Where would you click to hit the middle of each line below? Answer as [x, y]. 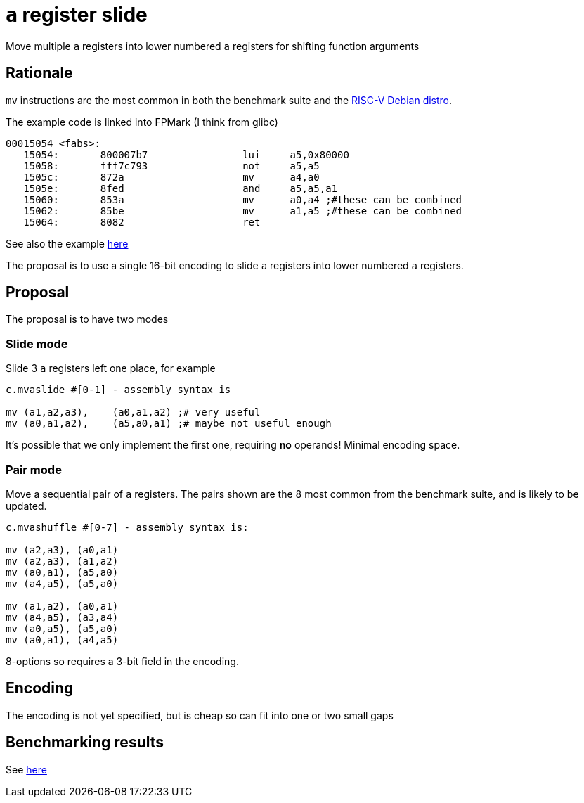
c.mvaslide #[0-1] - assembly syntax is [118, 390]
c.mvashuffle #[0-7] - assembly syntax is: [127, 527]
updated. [26, 506]
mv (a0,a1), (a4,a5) [62, 640]
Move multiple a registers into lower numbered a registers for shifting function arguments [213, 46]
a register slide [77, 15]
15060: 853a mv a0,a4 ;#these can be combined [243, 199]
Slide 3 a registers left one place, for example [111, 368]
